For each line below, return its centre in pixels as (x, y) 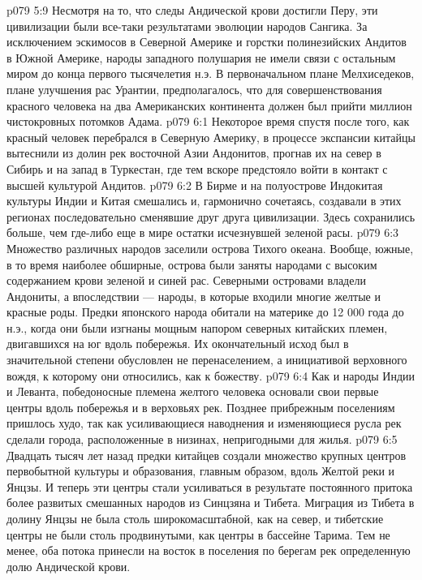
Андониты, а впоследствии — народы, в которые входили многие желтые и (194, 296)
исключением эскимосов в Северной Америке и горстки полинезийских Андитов (207, 42)
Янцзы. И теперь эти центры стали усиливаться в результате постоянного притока (210, 486)
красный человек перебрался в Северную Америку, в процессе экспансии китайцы (211, 137)
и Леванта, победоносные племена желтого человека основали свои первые (193, 391)
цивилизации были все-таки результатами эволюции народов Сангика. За (187, 26)
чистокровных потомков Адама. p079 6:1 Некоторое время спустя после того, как (208, 121)
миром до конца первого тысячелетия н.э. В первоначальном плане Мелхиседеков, (211, 73)
